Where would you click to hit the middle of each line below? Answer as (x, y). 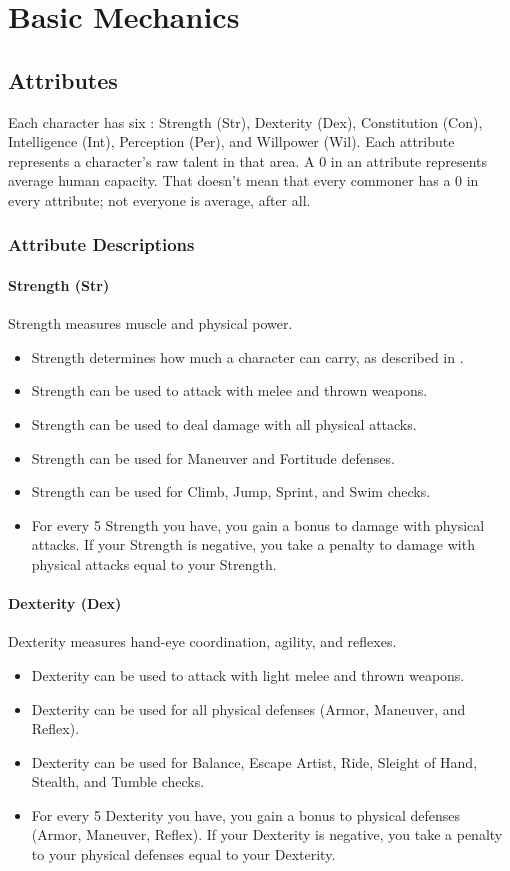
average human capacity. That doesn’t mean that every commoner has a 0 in (243, 180)
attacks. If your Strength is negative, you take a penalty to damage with (253, 544)
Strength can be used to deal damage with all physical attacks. (224, 423)
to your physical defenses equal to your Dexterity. (183, 854)
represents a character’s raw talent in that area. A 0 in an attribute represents (248, 160)
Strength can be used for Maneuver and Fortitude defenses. (213, 457)
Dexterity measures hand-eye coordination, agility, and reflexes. (202, 641)
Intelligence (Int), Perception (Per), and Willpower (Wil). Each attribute (231, 141)
